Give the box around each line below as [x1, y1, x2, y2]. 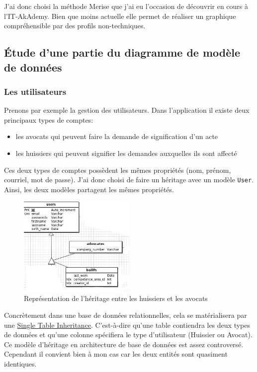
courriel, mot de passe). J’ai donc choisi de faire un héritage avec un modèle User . [4, 174, 254, 185]
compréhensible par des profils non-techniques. [4, 20, 146, 31]
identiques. [4, 359, 37, 369]
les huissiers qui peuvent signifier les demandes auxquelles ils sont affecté [15, 148, 237, 158]
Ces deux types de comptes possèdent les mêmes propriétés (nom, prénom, [4, 164, 231, 175]
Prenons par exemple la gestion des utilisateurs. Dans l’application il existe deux [4, 105, 250, 115]
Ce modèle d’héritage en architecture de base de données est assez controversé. [4, 339, 244, 349]
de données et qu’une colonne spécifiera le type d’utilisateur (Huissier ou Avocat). [4, 329, 253, 340]
